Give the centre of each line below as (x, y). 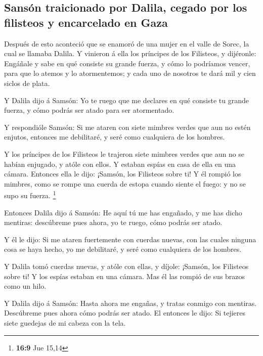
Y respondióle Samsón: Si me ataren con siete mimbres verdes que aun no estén (127, 127)
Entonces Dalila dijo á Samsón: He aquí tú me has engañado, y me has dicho (123, 212)
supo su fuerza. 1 (30, 194)
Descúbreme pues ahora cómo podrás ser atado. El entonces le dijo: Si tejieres (125, 313)
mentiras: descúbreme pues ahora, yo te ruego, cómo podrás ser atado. (113, 222)
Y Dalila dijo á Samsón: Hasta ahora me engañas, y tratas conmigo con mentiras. (130, 303)
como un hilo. (25, 286)
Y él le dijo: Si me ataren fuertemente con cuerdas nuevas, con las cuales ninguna (130, 239)
